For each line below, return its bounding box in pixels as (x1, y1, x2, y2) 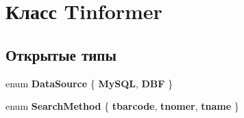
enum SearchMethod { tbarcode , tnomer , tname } (5, 99, 239, 113)
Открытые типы (5, 44, 117, 65)
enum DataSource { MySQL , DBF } (5, 76, 173, 90)
